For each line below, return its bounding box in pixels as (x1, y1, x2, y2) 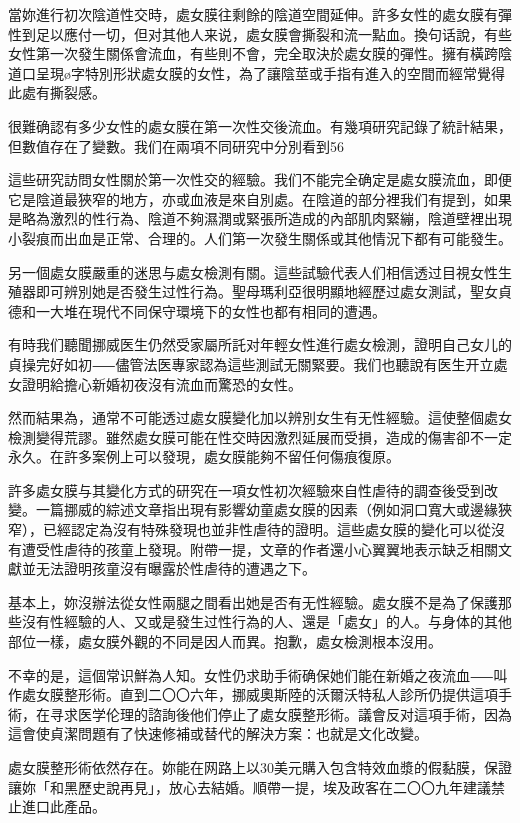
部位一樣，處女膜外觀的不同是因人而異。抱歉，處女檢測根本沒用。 (8, 631, 442, 652)
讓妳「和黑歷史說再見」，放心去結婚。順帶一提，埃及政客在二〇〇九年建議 (8, 776, 491, 797)
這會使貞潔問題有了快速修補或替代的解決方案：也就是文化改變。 (8, 723, 428, 744)
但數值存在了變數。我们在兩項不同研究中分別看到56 (8, 135, 344, 156)
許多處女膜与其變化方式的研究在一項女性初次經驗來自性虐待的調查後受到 (8, 479, 484, 500)
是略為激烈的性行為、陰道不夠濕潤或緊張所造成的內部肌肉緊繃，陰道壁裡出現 (8, 208, 512, 229)
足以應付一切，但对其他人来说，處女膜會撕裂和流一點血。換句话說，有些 (35, 23, 512, 44)
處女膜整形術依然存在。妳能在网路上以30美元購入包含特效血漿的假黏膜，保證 (8, 757, 512, 777)
